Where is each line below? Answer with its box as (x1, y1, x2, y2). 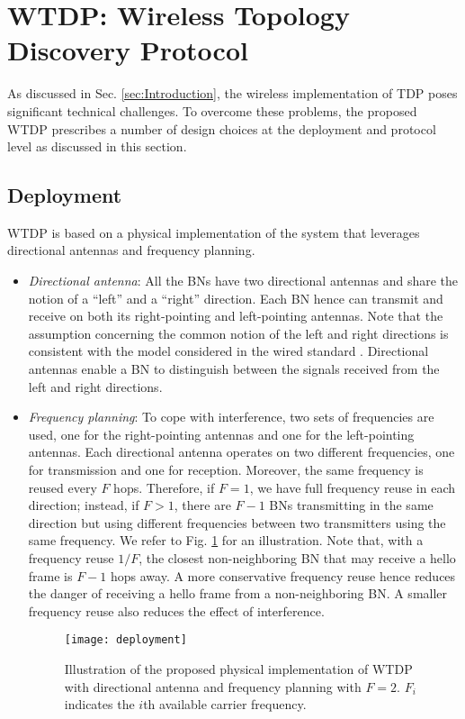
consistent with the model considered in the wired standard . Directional (28, 341, 429, 360)
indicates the (64, 695, 135, 714)
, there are (174, 496, 231, 514)
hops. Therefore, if (113, 478, 215, 496)
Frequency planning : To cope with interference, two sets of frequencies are (28, 407, 434, 426)
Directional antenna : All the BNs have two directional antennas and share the (28, 271, 459, 290)
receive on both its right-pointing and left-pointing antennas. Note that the (28, 306, 443, 325)
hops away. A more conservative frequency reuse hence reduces (110, 566, 456, 585)
